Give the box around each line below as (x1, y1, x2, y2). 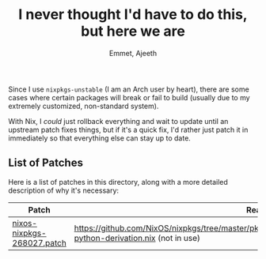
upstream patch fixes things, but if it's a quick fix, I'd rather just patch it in (8, 125, 249, 134)
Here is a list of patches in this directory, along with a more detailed (8, 177, 228, 186)
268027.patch (12, 237, 67, 248)
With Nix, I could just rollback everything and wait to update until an (8, 116, 229, 126)
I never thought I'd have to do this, (18, 6, 248, 24)
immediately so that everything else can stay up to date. (8, 133, 192, 143)
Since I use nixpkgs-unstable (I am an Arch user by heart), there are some (8, 84, 249, 94)
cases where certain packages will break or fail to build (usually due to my (8, 92, 251, 102)
